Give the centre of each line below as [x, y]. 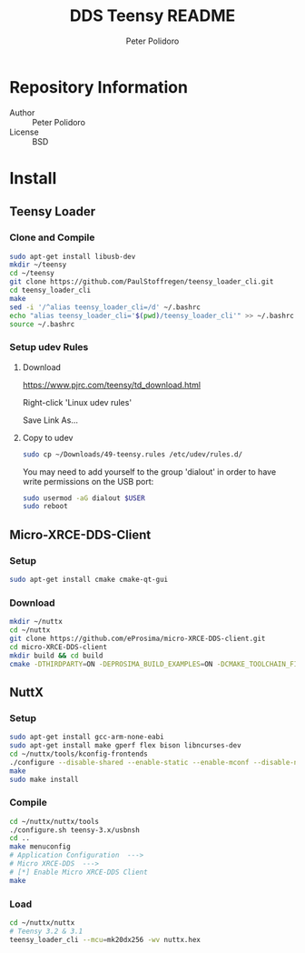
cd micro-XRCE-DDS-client [58, 647]
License [24, 132]
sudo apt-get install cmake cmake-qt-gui [89, 580]
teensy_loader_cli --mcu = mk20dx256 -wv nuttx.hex [105, 939]
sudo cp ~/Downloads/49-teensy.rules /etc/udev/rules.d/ [133, 454]
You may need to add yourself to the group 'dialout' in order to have [149, 471]
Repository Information [99, 87]
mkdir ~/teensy [38, 265]
